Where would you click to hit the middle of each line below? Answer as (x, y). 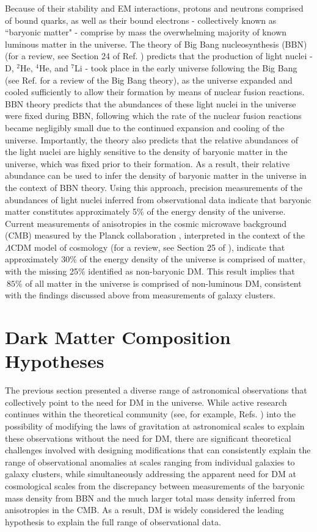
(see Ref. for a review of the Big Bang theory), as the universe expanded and (149, 80)
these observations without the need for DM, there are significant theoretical (148, 438)
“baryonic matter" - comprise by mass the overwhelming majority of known (146, 32)
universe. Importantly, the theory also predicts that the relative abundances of (152, 139)
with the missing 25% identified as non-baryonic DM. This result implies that (150, 271)
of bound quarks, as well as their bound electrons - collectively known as (141, 20)
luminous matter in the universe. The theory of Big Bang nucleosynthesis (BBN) (156, 44)
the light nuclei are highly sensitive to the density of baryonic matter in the (146, 152)
